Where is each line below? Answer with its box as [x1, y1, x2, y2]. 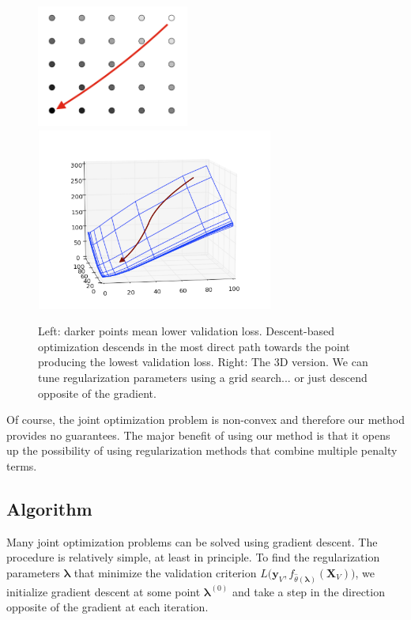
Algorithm [6, 496, 92, 520]
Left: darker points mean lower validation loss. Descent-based [38, 323, 334, 339]
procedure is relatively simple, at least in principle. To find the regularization [6, 549, 380, 565]
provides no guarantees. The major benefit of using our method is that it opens [6, 426, 390, 443]
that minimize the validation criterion [74, 564, 257, 580]
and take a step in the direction [232, 583, 385, 599]
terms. [6, 457, 37, 474]
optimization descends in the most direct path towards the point [38, 338, 350, 354]
